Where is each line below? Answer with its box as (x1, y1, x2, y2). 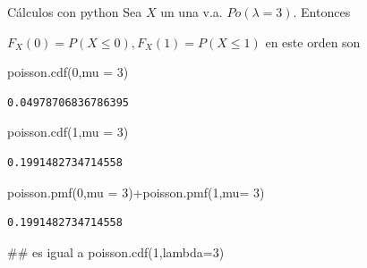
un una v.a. (160, 3, 223, 21)
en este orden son (265, 32, 361, 51)
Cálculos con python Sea (7, 3, 142, 21)
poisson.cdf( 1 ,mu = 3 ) (7, 122, 129, 141)
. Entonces (293, 3, 351, 21)
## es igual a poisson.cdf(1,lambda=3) (7, 242, 225, 261)
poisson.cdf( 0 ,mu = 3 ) (7, 63, 129, 81)
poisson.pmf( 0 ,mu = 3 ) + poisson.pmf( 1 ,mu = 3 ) (7, 182, 265, 201)
